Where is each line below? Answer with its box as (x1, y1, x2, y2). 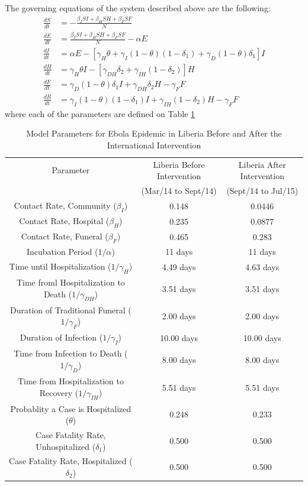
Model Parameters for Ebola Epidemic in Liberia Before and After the (26, 127, 282, 140)
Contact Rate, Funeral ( (21, 230, 108, 242)
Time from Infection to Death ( (14, 347, 128, 359)
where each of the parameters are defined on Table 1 (5, 107, 195, 119)
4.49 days (162, 260, 196, 273)
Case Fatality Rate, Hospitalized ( (9, 455, 133, 467)
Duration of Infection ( (20, 331, 103, 344)
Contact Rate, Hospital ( (19, 214, 110, 226)
